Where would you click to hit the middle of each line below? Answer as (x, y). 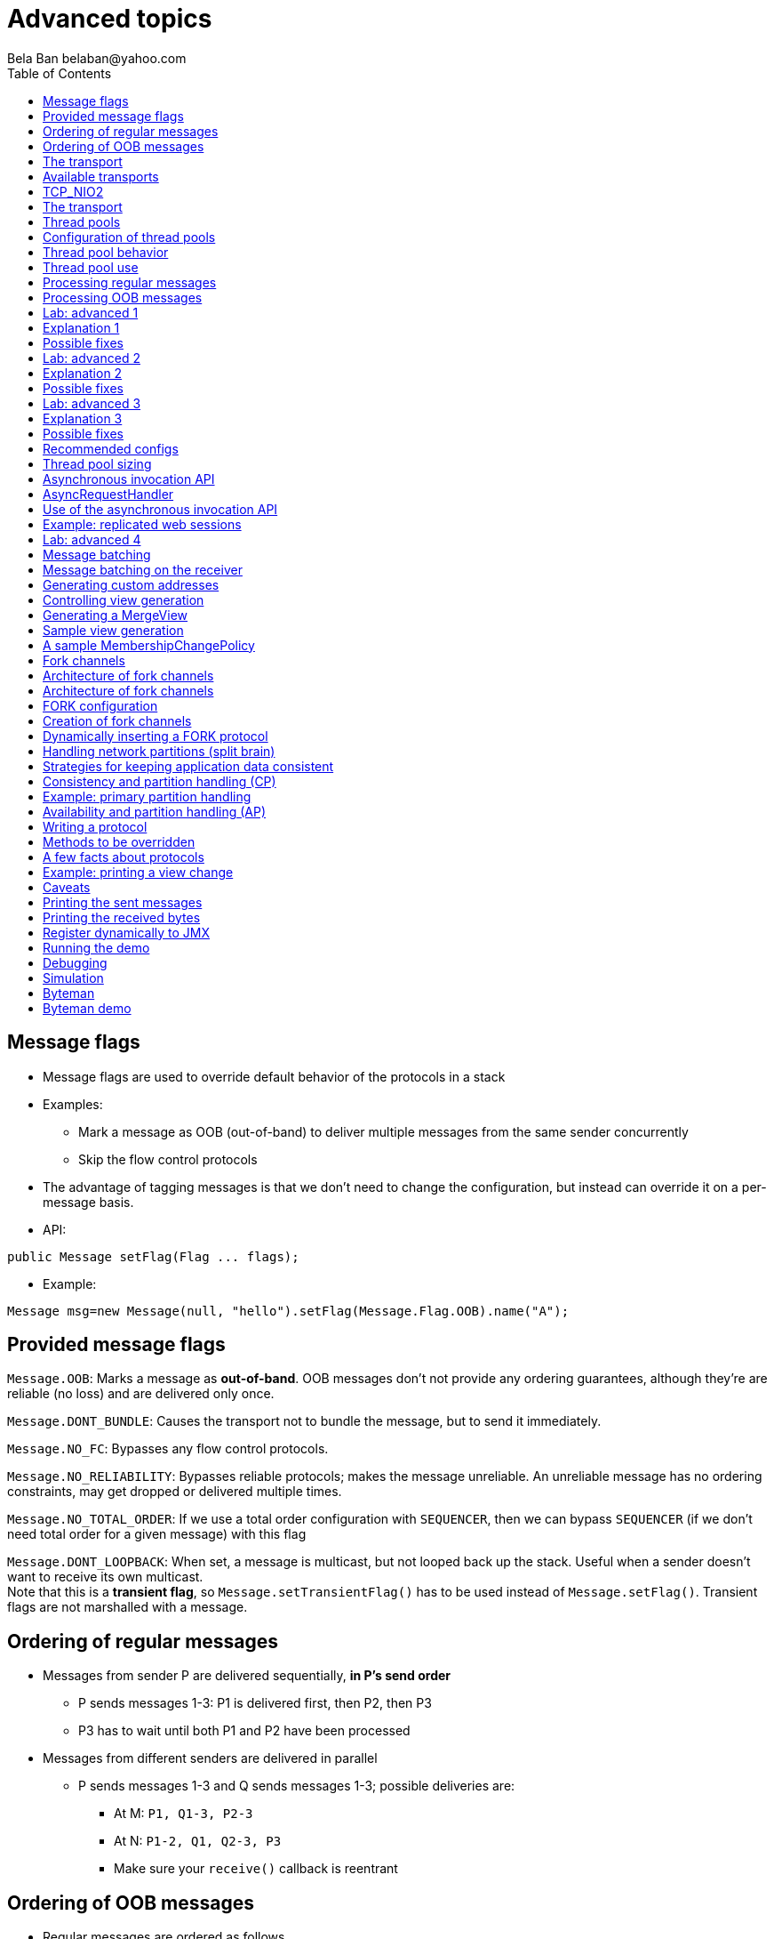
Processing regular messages (130, 282)
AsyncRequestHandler (108, 494)
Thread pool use (91, 267)
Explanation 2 (83, 373)
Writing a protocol (95, 826)
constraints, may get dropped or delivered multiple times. (175, 1492)
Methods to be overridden (119, 841)
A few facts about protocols (124, 857)
